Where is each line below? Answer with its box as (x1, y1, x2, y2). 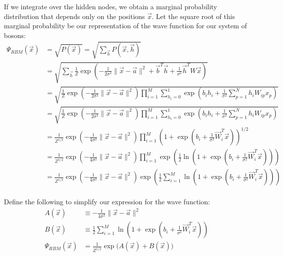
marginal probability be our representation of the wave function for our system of (4, 20, 247, 31)
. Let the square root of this (151, 11, 235, 21)
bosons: (4, 30, 26, 40)
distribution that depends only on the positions (4, 11, 145, 21)
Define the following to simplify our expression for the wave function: (4, 197, 210, 207)
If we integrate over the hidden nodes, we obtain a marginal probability (4, 1, 217, 11)
